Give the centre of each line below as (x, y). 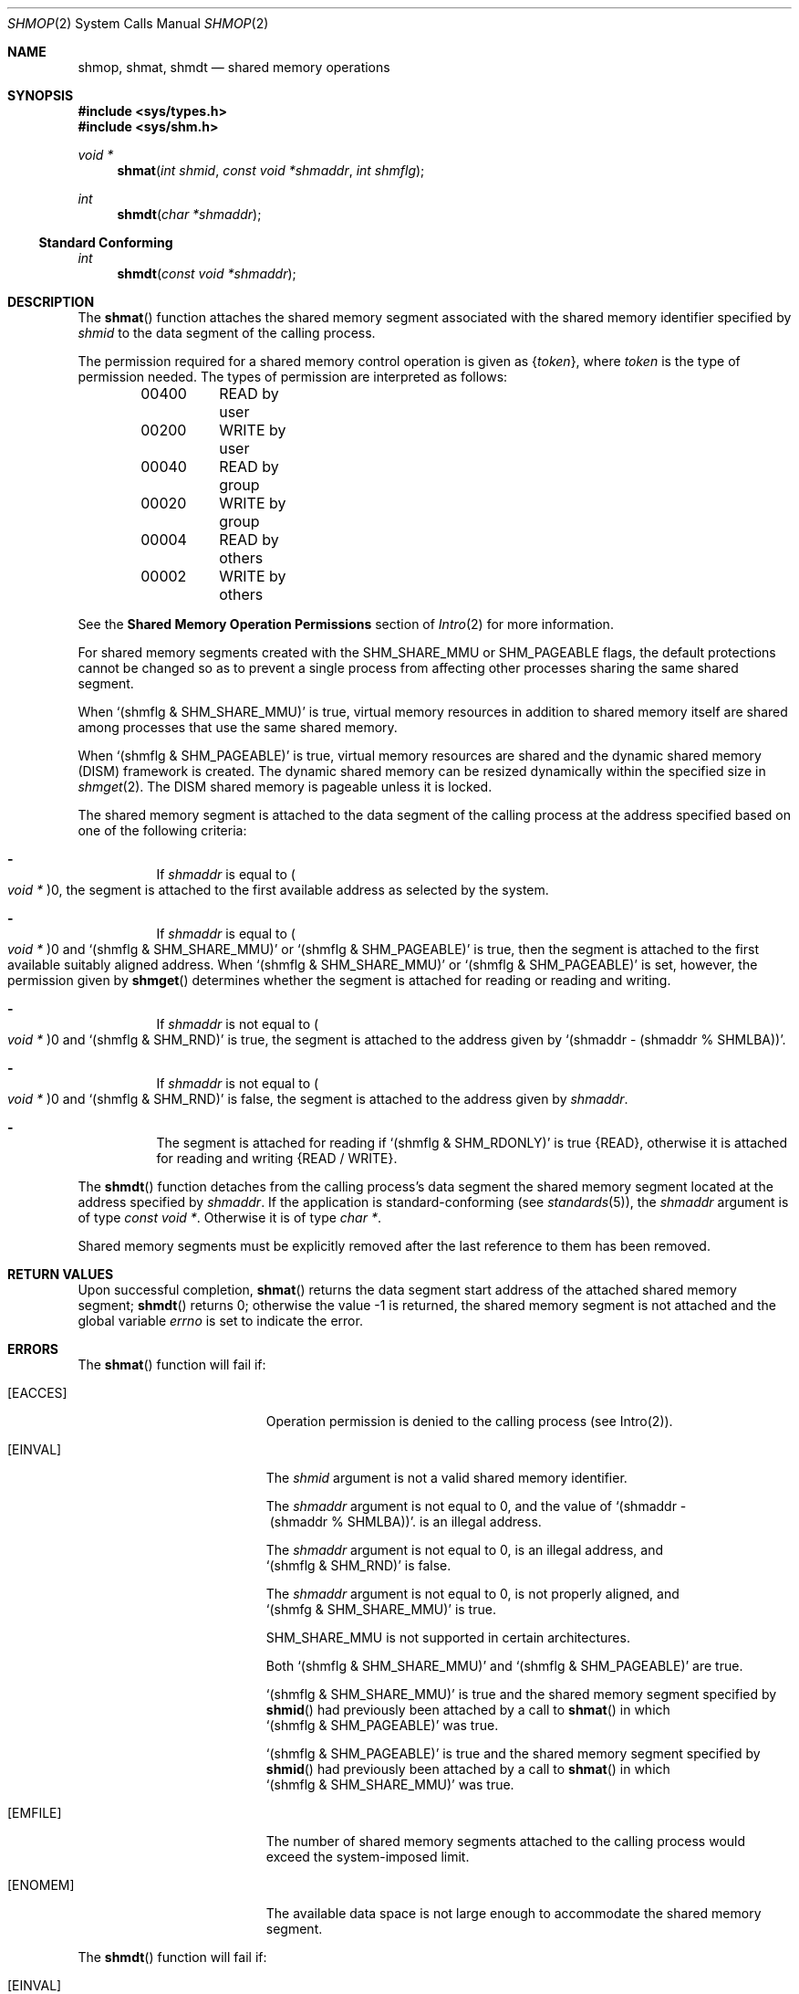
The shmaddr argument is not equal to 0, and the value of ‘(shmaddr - (476, 1506)
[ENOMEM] (41, 1885)
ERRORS (33, 1349)
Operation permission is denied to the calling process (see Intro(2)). (469, 1421)
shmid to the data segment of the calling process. (227, 333)
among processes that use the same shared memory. (238, 727)
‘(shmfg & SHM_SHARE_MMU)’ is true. (381, 1609)
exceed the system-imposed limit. (368, 1857)
